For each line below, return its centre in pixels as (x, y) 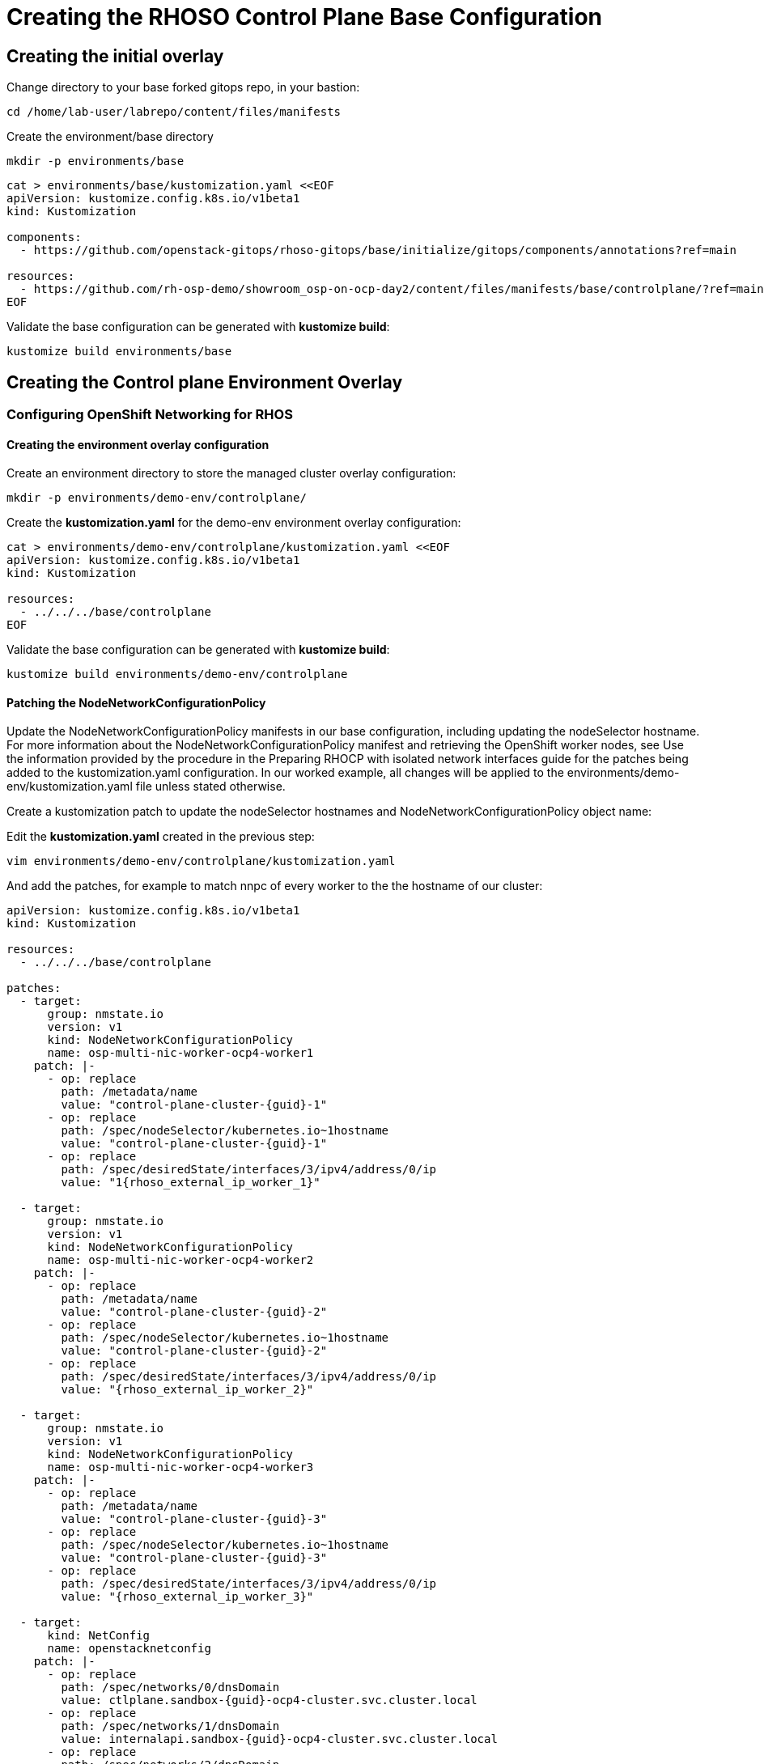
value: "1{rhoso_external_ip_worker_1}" (191, 1183)
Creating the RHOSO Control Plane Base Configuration (305, 17)
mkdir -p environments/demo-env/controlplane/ (157, 498)
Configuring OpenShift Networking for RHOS (150, 415)
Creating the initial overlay (115, 56)
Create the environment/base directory (110, 137)
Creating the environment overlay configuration (138, 444)
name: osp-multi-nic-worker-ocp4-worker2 (180, 1260)
